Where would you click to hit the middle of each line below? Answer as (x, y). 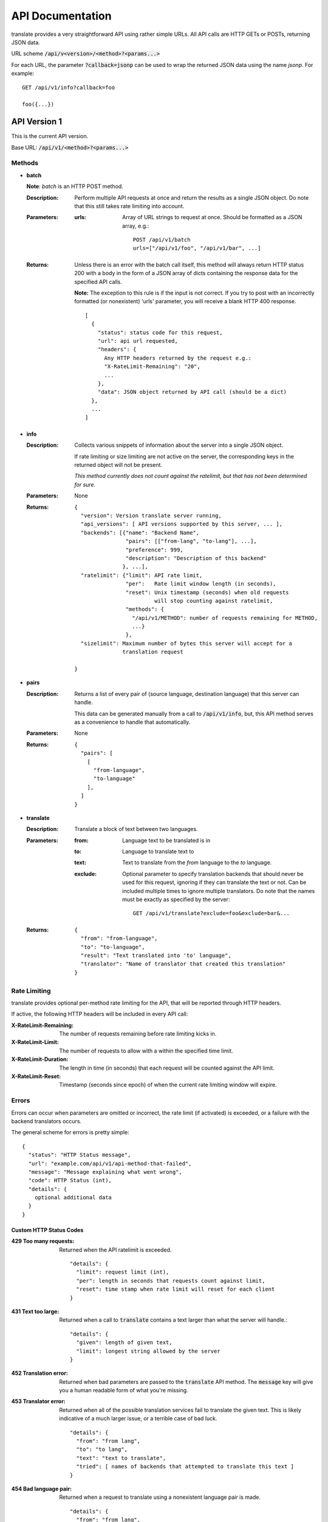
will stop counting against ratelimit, (214, 601)
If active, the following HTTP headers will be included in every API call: (100, 1014)
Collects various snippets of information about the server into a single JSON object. (179, 445)
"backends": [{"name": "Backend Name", (140, 532)
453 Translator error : (39, 1401)
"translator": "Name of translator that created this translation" (183, 964)
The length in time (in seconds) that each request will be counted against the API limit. (167, 1068)
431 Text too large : (35, 1311)
